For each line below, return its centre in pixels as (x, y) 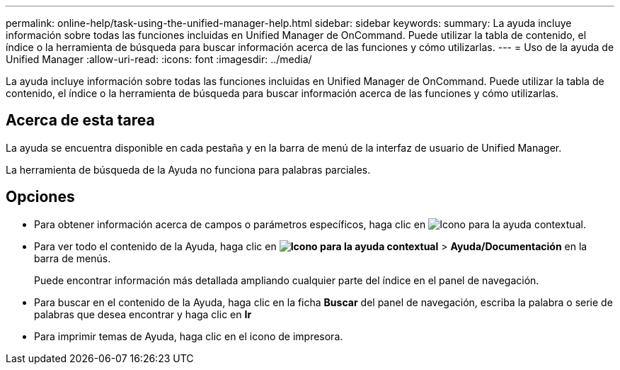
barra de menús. (73, 258)
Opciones (40, 197)
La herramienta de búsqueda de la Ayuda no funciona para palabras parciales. (188, 169)
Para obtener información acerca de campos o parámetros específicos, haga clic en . (310, 224)
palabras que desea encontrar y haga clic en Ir (143, 314)
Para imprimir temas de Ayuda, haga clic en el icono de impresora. (189, 336)
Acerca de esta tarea (80, 120)
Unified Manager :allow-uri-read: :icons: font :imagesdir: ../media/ (159, 59)
